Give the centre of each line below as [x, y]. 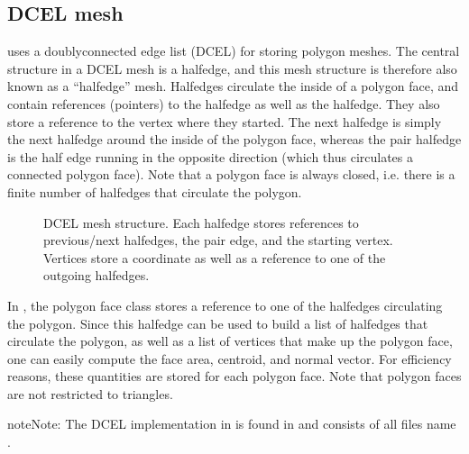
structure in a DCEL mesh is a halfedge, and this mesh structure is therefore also [232, 68]
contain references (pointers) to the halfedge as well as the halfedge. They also [224, 103]
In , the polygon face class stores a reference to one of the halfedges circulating [225, 305]
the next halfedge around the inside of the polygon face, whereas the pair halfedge [234, 139]
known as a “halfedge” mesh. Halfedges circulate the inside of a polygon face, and [233, 86]
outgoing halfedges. [97, 275]
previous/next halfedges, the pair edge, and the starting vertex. [218, 240]
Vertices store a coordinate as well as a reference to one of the [215, 257]
